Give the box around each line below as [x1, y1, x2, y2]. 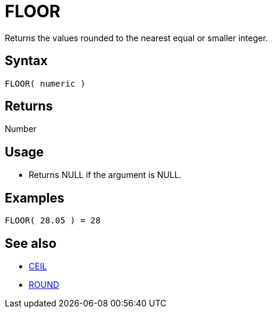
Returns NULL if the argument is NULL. [29, 170, 182, 180]
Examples [5, 190, 65, 205]
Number [5, 124, 37, 134]
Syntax [5, 53, 48, 69]
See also [5, 235, 57, 251]
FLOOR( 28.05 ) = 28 [5, 216, 101, 226]
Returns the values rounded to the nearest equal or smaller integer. [5, 32, 268, 43]
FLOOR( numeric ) [5, 78, 85, 88]
